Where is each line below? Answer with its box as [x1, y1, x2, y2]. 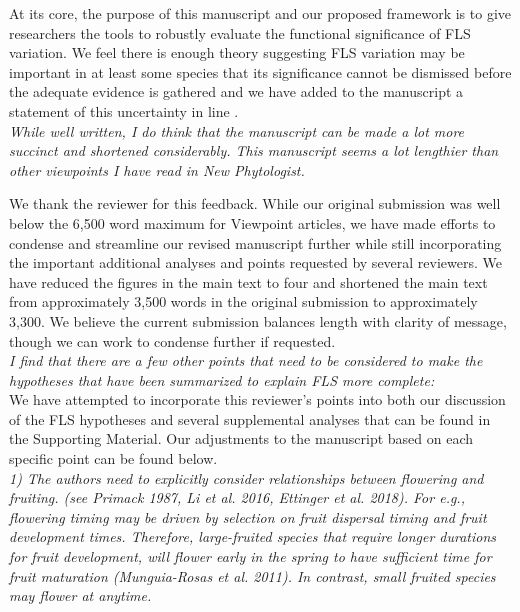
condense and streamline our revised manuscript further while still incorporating [9, 232, 502, 253]
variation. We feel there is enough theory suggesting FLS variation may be [9, 42, 465, 63]
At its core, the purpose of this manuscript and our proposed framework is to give [9, 3, 512, 23]
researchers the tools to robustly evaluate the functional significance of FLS [9, 22, 471, 43]
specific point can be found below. [9, 448, 218, 469]
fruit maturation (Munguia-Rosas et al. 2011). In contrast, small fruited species [9, 565, 496, 586]
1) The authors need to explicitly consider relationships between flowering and [9, 467, 484, 488]
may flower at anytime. [9, 585, 152, 606]
